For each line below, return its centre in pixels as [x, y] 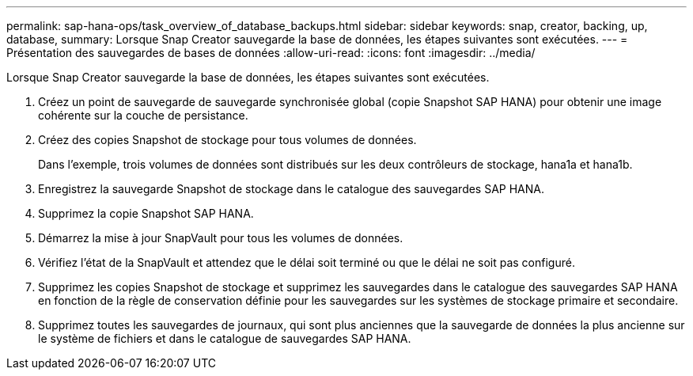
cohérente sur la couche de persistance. [143, 115]
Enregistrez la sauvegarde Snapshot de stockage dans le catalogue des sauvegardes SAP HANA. [292, 189]
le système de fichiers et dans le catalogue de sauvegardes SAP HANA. [225, 338]
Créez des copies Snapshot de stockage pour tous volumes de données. [227, 140]
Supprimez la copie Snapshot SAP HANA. [146, 213]
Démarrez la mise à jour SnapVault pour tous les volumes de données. [221, 238]
